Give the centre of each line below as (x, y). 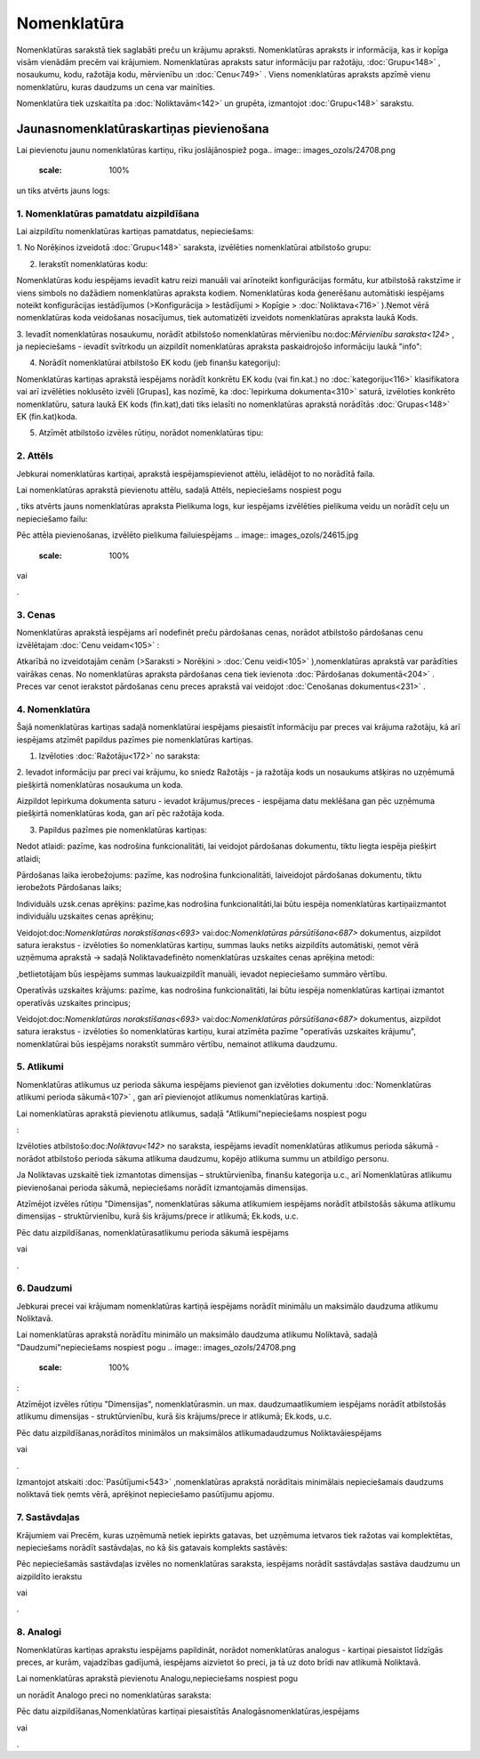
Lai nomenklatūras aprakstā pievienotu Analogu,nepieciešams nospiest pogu (157, 1679)
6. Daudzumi (44, 1288)
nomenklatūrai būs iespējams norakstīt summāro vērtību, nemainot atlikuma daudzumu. (177, 1044)
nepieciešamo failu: (52, 519)
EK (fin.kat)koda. (47, 417)
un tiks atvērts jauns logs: (64, 190)
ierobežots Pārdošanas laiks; (69, 888)
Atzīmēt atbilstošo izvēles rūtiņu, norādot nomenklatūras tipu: (151, 433)
